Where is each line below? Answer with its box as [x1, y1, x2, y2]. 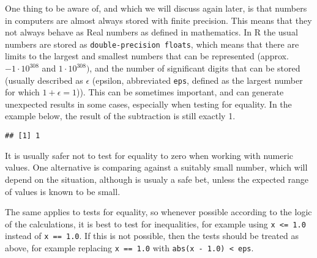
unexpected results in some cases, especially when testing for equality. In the [5, 97, 292, 110]
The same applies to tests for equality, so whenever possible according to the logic [5, 205, 312, 218]
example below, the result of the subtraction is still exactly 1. [5, 109, 236, 122]
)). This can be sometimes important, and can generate [76, 86, 284, 98]
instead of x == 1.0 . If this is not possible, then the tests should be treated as [5, 229, 299, 242]
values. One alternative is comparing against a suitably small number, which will [5, 161, 308, 174]
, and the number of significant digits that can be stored [89, 62, 300, 75]
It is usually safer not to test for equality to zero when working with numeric [5, 149, 294, 161]
